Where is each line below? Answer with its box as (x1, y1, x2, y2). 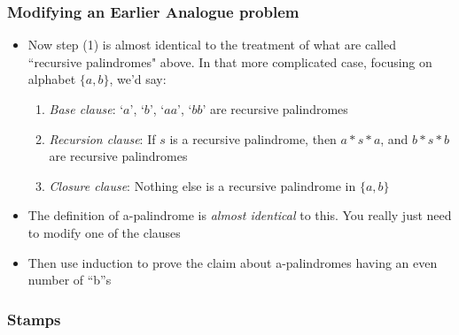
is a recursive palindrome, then (169, 129, 337, 148)
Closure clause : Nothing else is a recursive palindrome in (49, 176, 356, 194)
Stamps (7, 308, 61, 330)
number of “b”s (27, 270, 112, 289)
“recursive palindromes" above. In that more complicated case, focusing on (27, 52, 432, 71)
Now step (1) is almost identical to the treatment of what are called (27, 35, 396, 54)
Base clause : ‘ (49, 100, 124, 118)
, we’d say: (109, 70, 167, 88)
